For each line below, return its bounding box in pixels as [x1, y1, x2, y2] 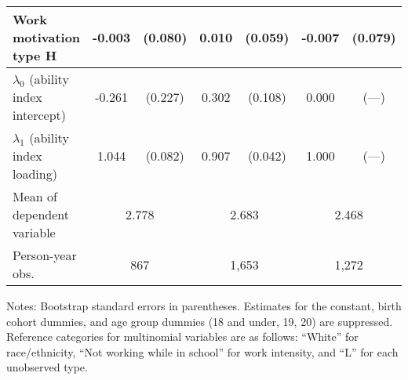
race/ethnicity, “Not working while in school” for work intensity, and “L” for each [6, 343, 399, 360]
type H [13, 46, 57, 64]
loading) [13, 165, 57, 183]
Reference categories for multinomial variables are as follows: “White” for [6, 328, 359, 345]
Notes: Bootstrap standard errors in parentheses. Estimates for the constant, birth [6, 298, 402, 313]
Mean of [13, 187, 57, 205]
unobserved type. [6, 359, 88, 375]
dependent [13, 205, 70, 223]
